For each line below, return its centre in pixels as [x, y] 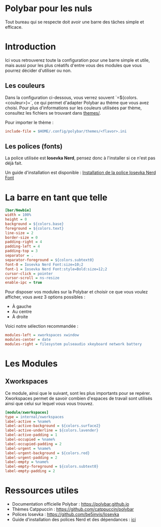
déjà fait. [14, 163]
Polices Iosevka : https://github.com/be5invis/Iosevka [66, 514]
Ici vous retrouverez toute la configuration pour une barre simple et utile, [78, 60]
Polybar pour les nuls [49, 8]
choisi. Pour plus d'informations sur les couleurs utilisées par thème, [73, 108]
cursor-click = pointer [29, 273]
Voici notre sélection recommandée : [42, 326]
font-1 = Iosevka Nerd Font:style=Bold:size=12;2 [56, 269]
